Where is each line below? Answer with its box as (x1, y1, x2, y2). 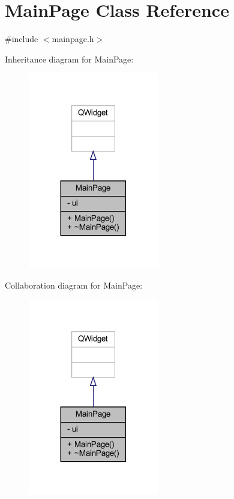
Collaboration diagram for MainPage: (5, 278, 143, 291)
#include (5, 32, 38, 45)
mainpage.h (52, 32, 94, 45)
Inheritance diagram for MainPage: (5, 52, 134, 65)
